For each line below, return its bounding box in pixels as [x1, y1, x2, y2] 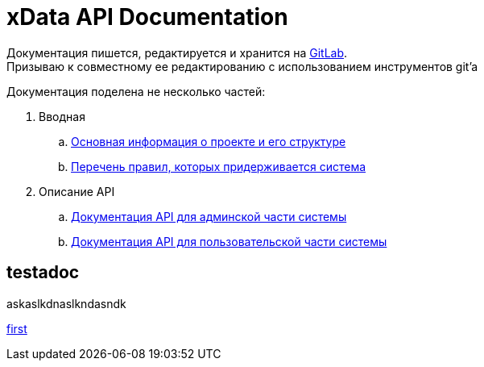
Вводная [39, 109, 85, 123]
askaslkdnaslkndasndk [6, 296, 126, 311]
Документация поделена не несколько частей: [6, 84, 266, 98]
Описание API [39, 184, 115, 198]
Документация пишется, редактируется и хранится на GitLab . [6, 45, 348, 60]
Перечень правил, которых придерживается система [71, 159, 366, 173]
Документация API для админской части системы [71, 209, 347, 223]
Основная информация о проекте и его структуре [71, 134, 346, 148]
